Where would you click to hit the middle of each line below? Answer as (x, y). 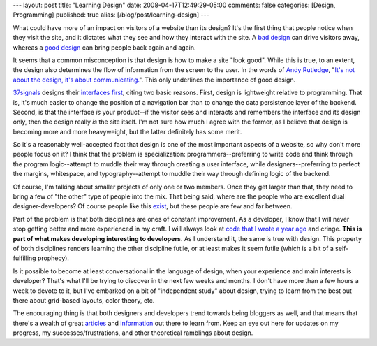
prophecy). (53, 258)
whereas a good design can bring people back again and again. (104, 47)
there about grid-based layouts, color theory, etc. (84, 300)
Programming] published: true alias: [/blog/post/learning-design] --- (111, 15)
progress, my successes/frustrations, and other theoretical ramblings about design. (133, 333)
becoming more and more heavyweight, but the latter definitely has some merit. (127, 131)
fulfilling (24, 258)
